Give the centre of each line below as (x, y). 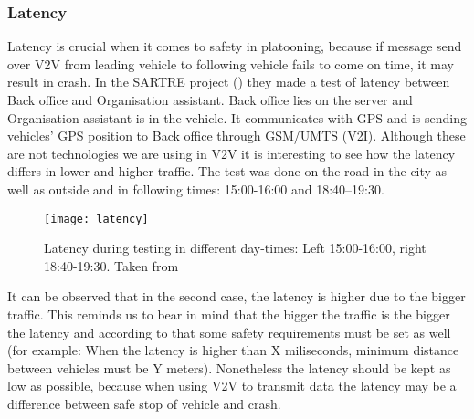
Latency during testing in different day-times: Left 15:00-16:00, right (235, 248)
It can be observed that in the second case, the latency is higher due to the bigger (237, 296)
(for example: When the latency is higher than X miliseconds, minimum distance (233, 350)
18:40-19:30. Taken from (111, 265)
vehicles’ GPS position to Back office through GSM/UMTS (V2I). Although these (237, 136)
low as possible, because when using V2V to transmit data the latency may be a (232, 386)
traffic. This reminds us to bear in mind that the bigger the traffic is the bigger (229, 314)
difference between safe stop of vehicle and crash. (144, 403)
